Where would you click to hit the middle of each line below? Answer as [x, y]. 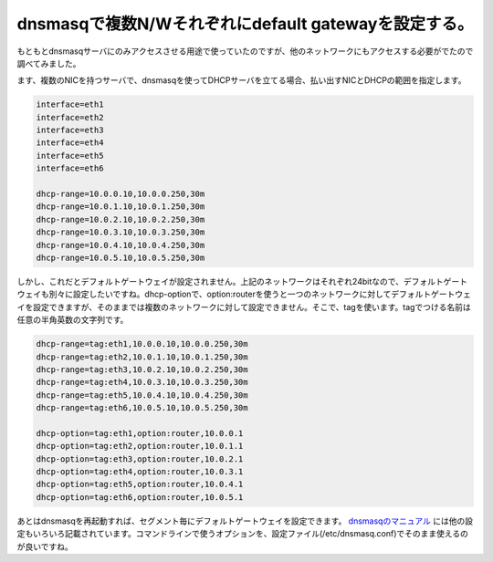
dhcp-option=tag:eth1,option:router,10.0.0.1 [140, 433]
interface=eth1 [70, 104]
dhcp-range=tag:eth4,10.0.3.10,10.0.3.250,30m [142, 382]
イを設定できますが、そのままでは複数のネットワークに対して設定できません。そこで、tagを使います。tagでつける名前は [244, 307]
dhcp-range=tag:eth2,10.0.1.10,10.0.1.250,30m [142, 357]
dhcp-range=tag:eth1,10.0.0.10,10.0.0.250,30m [142, 344]
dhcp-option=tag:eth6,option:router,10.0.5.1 [140, 497]
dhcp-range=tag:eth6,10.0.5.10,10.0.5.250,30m [142, 408]
